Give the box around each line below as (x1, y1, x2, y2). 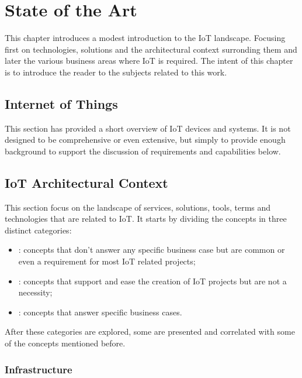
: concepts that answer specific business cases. (18, 305, 182, 318)
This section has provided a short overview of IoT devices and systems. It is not (5, 122, 291, 134)
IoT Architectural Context (5, 173, 168, 191)
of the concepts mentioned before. (5, 337, 126, 349)
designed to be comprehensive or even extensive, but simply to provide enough (5, 133, 286, 146)
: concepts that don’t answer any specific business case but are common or (18, 243, 285, 256)
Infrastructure (5, 362, 72, 376)
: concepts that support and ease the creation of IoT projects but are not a (18, 274, 287, 287)
